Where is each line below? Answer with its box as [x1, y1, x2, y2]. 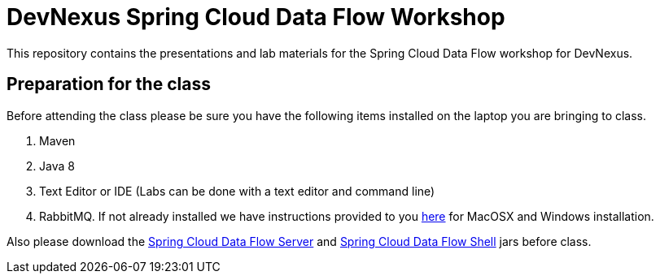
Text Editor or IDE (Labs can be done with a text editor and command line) [39, 183, 435, 198]
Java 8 [39, 158, 75, 173]
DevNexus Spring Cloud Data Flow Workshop [7, 3, 505, 31]
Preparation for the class [7, 74, 211, 95]
